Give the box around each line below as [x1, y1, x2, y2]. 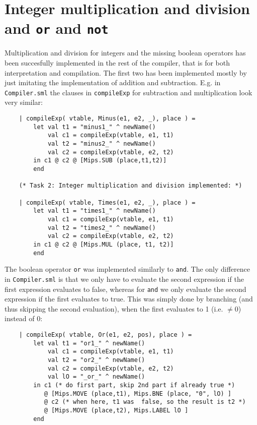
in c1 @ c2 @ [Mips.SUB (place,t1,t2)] [33, 157, 167, 164]
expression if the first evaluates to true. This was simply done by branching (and [5, 293, 253, 304]
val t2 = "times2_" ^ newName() [47, 224, 156, 231]
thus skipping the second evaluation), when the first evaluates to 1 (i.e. [5, 303, 223, 314]
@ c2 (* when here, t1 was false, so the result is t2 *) [44, 398, 246, 406]
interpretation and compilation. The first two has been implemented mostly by [5, 67, 247, 78]
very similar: [5, 97, 43, 107]
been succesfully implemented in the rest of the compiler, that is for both [5, 57, 230, 68]
